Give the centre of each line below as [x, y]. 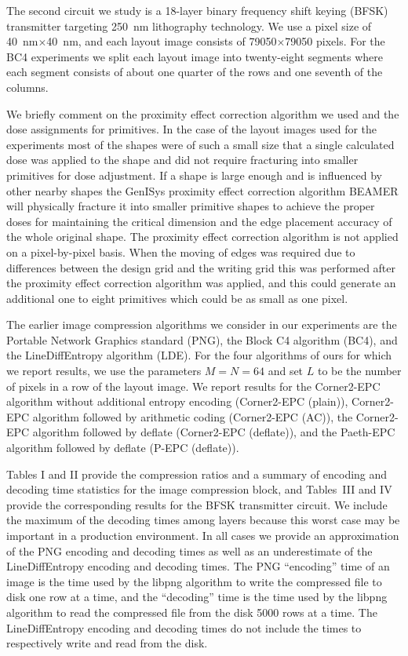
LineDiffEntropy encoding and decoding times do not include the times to [184, 627]
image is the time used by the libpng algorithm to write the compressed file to [194, 581]
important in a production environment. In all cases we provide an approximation [203, 535]
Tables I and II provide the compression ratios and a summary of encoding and [197, 474]
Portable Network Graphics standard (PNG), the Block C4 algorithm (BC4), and [202, 339]
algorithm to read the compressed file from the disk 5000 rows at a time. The [192, 612]
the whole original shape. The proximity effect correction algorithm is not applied [202, 237]
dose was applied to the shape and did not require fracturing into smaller [182, 160]
